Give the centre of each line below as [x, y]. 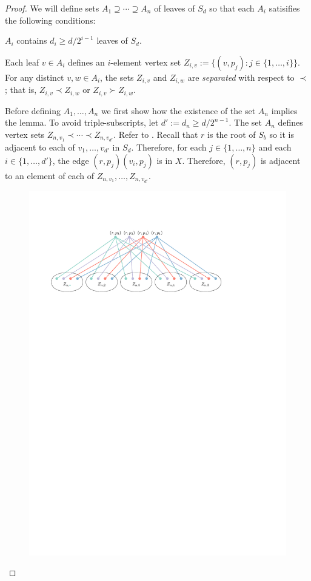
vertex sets [25, 134]
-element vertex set [146, 62]
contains [32, 40]
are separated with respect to [241, 77]
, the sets [117, 77]
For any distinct [35, 77]
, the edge [71, 160]
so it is [282, 134]
